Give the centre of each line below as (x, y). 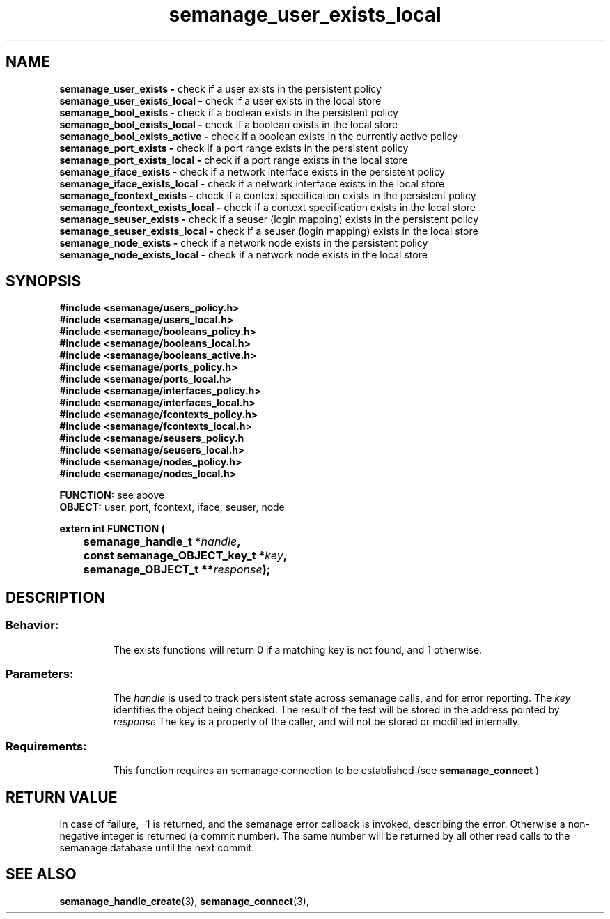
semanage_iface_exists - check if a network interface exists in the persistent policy (252, 171)
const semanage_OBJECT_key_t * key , (185, 556)
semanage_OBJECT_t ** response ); (177, 570)
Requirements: (46, 746)
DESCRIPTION (55, 597)
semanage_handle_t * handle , (162, 542)
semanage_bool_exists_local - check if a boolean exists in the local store (229, 124)
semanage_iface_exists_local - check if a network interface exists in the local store (252, 183)
